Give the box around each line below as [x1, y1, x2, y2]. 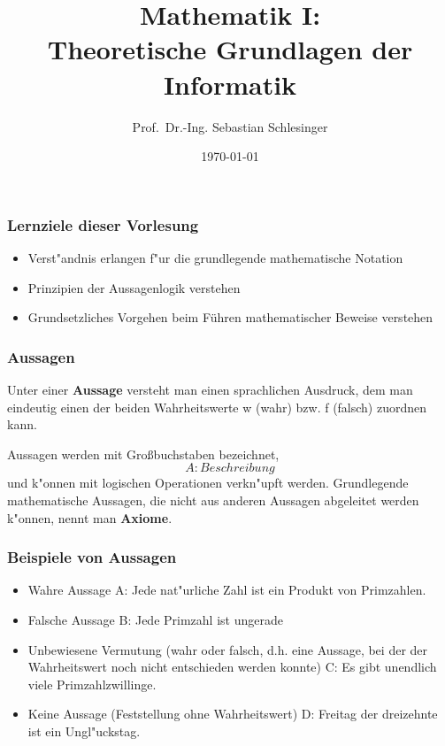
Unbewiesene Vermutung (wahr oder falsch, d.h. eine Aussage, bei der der [27, 640, 428, 658]
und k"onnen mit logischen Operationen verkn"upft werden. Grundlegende [7, 473, 409, 492]
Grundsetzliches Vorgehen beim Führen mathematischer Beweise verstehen [27, 308, 433, 327]
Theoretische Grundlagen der [47, 31, 413, 67]
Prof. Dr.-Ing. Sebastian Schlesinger [132, 117, 328, 135]
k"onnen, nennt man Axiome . [7, 508, 173, 527]
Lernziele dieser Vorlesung [7, 213, 199, 235]
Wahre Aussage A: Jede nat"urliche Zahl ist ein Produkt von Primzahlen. [27, 581, 426, 599]
